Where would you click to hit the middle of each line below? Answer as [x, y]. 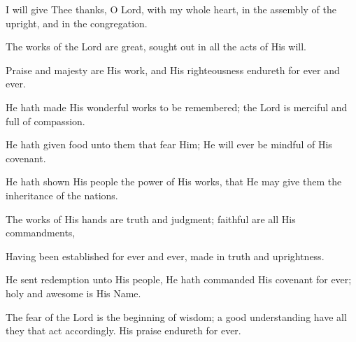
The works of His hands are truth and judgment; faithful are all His [151, 219]
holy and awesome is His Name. [73, 293]
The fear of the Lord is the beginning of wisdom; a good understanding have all [176, 316]
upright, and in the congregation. [77, 23]
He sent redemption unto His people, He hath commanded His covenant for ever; [179, 279]
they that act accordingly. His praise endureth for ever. [123, 330]
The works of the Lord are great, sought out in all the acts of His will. [156, 47]
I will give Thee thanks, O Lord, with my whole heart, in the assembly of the [171, 9]
